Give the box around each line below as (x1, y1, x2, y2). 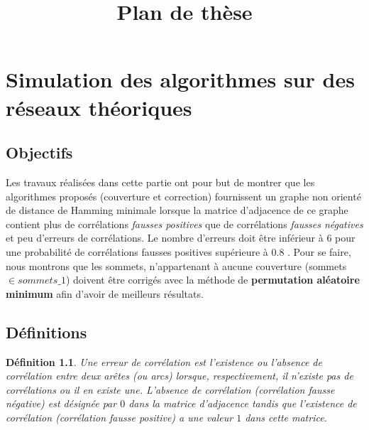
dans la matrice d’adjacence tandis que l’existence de (128, 396, 357, 411)
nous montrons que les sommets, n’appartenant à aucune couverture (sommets (6, 258, 347, 273)
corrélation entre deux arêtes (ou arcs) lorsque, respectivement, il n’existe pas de (6, 368, 353, 383)
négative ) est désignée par (6, 396, 117, 411)
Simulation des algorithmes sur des (6, 65, 355, 94)
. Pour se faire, (287, 244, 351, 259)
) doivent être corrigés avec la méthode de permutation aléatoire (65, 272, 360, 287)
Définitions (6, 321, 87, 343)
